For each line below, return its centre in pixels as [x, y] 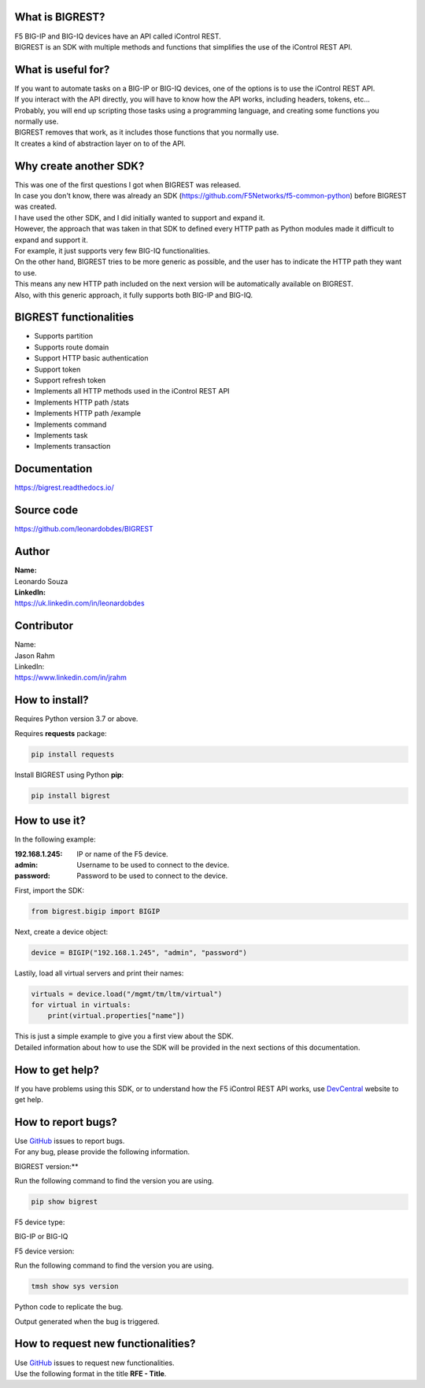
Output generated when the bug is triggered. [87, 1321]
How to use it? [50, 821]
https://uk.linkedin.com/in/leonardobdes [79, 603]
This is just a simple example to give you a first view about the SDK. [124, 1036]
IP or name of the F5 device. [122, 853]
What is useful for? [62, 70]
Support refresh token [70, 380]
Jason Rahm [35, 655]
